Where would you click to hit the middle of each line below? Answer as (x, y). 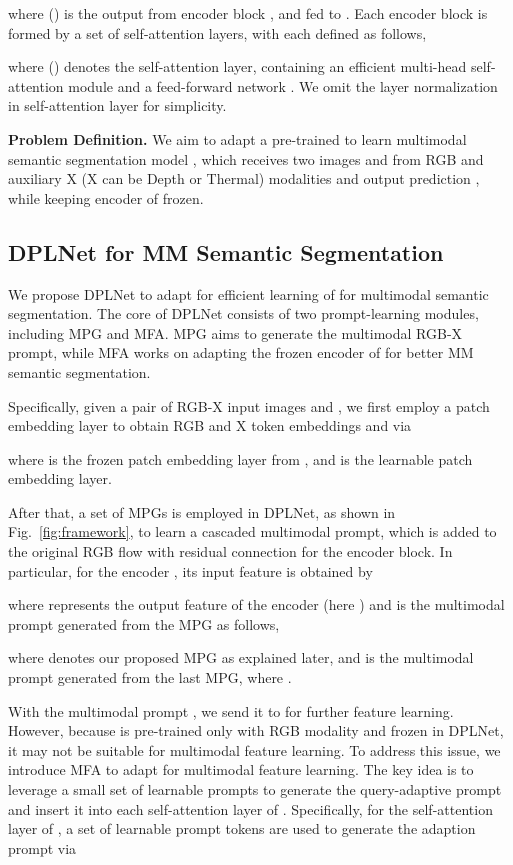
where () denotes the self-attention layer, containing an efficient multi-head (237, 66)
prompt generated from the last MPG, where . (150, 677)
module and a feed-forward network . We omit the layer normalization (283, 85)
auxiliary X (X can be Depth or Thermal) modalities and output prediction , (244, 178)
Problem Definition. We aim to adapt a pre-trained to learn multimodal (237, 138)
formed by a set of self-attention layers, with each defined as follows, (217, 32)
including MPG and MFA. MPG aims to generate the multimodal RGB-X (235, 332)
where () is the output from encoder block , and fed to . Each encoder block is (248, 13)
